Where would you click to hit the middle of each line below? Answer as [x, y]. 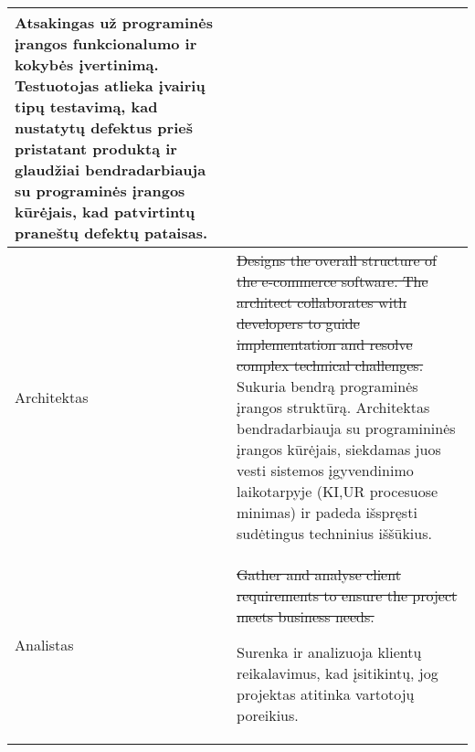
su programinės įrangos [100, 191]
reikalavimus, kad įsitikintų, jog [338, 673]
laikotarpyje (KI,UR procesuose [338, 491]
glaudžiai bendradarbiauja [111, 169]
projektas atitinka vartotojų [326, 694]
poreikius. [268, 715]
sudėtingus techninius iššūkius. [334, 533]
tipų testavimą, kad [86, 106]
